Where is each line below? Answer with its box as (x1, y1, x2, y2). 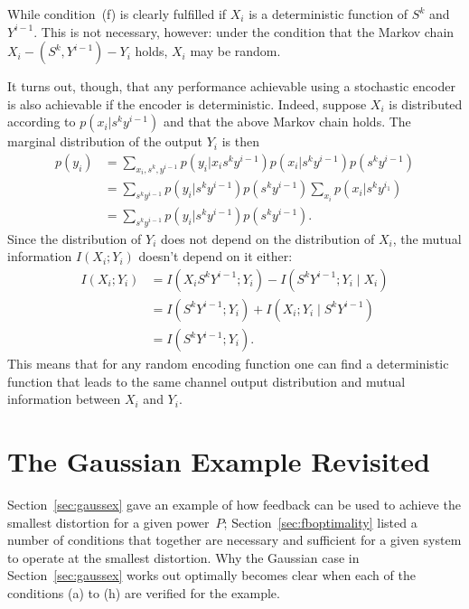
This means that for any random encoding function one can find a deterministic (7, 354, 449, 373)
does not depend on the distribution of (160, 229, 375, 248)
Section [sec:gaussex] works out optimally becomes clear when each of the (7, 566, 416, 585)
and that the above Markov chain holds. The (163, 112, 411, 131)
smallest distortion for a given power (7, 512, 210, 531)
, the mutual (392, 229, 462, 248)
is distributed (389, 94, 463, 113)
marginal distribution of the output (7, 132, 203, 151)
